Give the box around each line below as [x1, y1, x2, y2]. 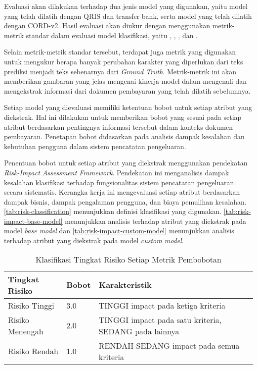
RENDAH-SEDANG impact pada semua [98, 339, 240, 351]
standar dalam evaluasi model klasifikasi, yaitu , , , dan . [26, 30, 198, 40]
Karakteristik [98, 279, 152, 291]
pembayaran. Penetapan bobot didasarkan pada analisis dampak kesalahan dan [4, 131, 245, 142]
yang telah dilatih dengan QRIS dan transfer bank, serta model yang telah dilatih [4, 10, 252, 21]
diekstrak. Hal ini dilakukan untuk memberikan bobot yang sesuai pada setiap [4, 111, 242, 122]
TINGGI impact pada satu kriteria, [98, 314, 222, 325]
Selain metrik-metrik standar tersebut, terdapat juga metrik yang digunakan [4, 47, 236, 57]
